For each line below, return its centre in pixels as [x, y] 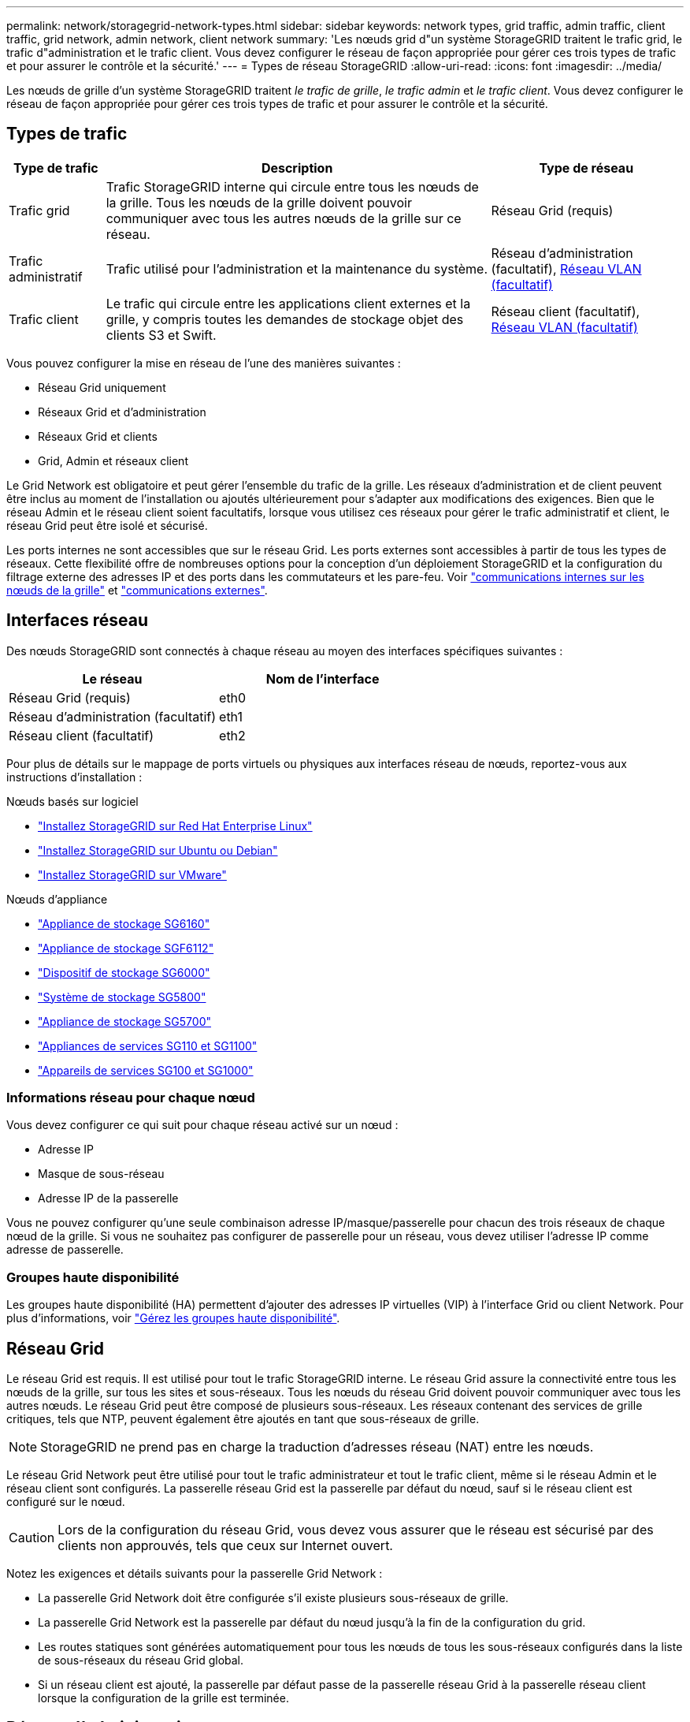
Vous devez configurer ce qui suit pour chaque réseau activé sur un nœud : [202, 1125]
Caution [32, 1538]
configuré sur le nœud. [66, 1502]
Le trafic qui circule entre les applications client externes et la [288, 303]
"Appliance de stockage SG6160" [124, 923]
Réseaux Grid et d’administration [122, 412]
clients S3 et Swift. [161, 335]
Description [297, 168]
